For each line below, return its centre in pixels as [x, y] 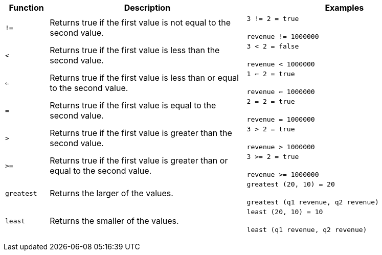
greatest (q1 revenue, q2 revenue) [313, 202]
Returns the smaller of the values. [114, 221]
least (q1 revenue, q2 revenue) [307, 230]
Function [26, 8]
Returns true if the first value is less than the [135, 50]
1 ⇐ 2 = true [271, 74]
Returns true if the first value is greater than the [141, 133]
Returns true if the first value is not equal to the [140, 22]
